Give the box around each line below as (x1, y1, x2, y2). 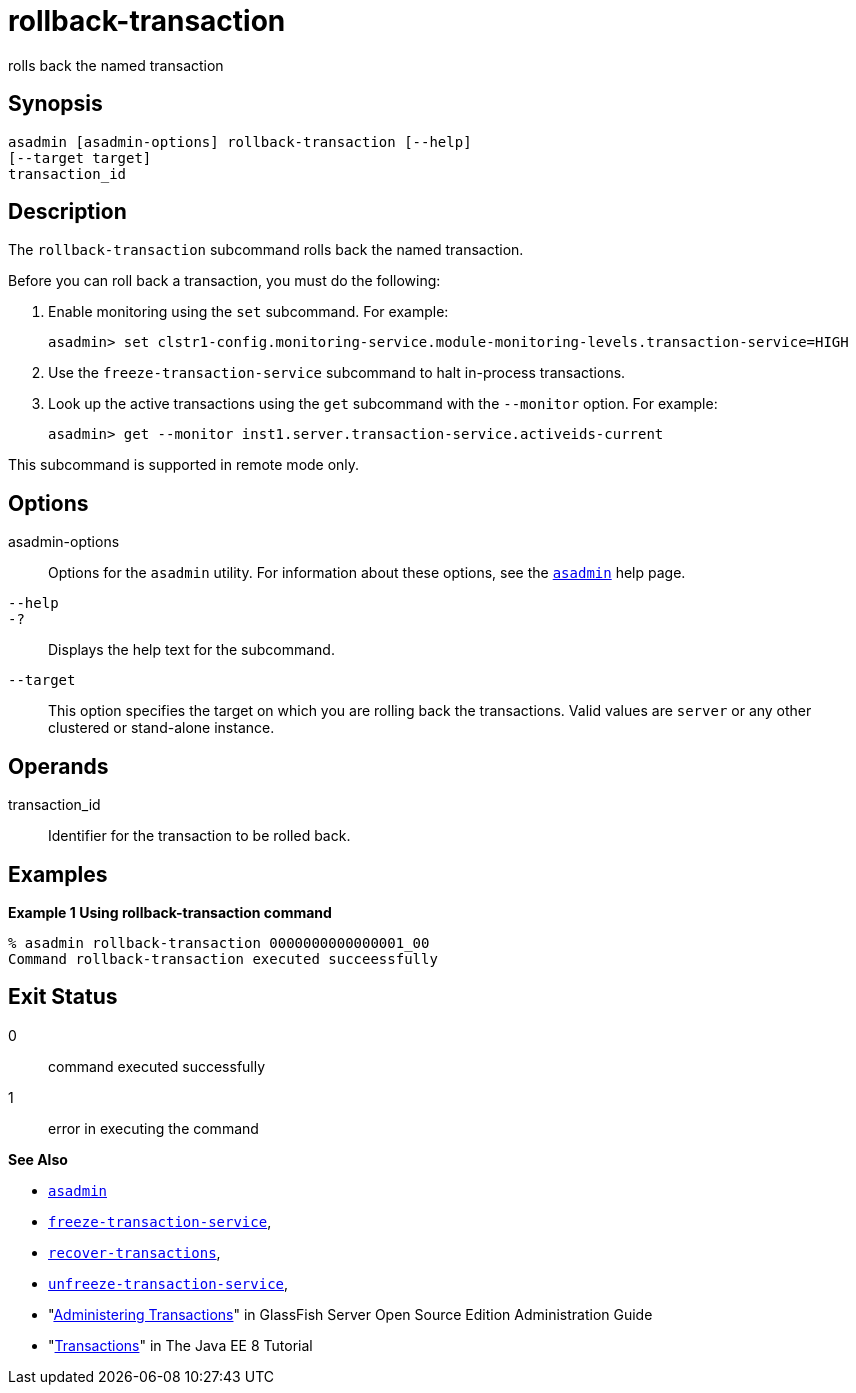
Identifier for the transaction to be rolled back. (48, 827, 351, 845)
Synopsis (8, 91, 103, 117)
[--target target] (8, 149, 152, 166)
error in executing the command (48, 1119, 259, 1137)
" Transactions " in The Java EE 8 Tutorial (48, 1336, 313, 1354)
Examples (8, 861, 108, 887)
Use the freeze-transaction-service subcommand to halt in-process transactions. (48, 364, 626, 382)
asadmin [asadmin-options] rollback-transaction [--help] (8, 133, 472, 150)
